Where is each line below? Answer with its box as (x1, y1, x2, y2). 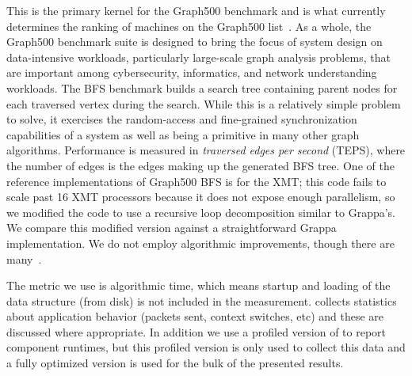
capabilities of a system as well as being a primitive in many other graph (6, 126, 360, 142)
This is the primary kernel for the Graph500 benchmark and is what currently (6, 2, 386, 18)
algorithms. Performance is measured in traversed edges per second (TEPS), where (6, 142, 406, 158)
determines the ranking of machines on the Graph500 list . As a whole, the (6, 17, 372, 34)
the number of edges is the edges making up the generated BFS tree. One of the (6, 157, 395, 173)
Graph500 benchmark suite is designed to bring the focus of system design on (6, 33, 383, 50)
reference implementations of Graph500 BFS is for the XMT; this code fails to (6, 173, 387, 189)
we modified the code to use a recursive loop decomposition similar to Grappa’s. (6, 203, 396, 220)
